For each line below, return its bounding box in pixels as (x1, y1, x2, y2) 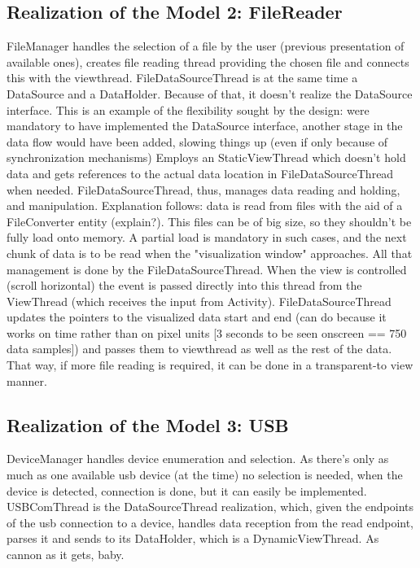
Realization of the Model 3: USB (7, 412, 289, 437)
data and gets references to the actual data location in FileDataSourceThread (7, 164, 394, 181)
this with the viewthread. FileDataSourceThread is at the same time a (7, 69, 358, 86)
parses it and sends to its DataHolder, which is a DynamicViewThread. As (7, 530, 379, 547)
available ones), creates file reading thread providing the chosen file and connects (7, 53, 409, 70)
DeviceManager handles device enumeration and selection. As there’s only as (7, 450, 389, 467)
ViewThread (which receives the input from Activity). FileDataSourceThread (7, 292, 392, 309)
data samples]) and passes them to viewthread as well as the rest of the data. (7, 340, 392, 357)
